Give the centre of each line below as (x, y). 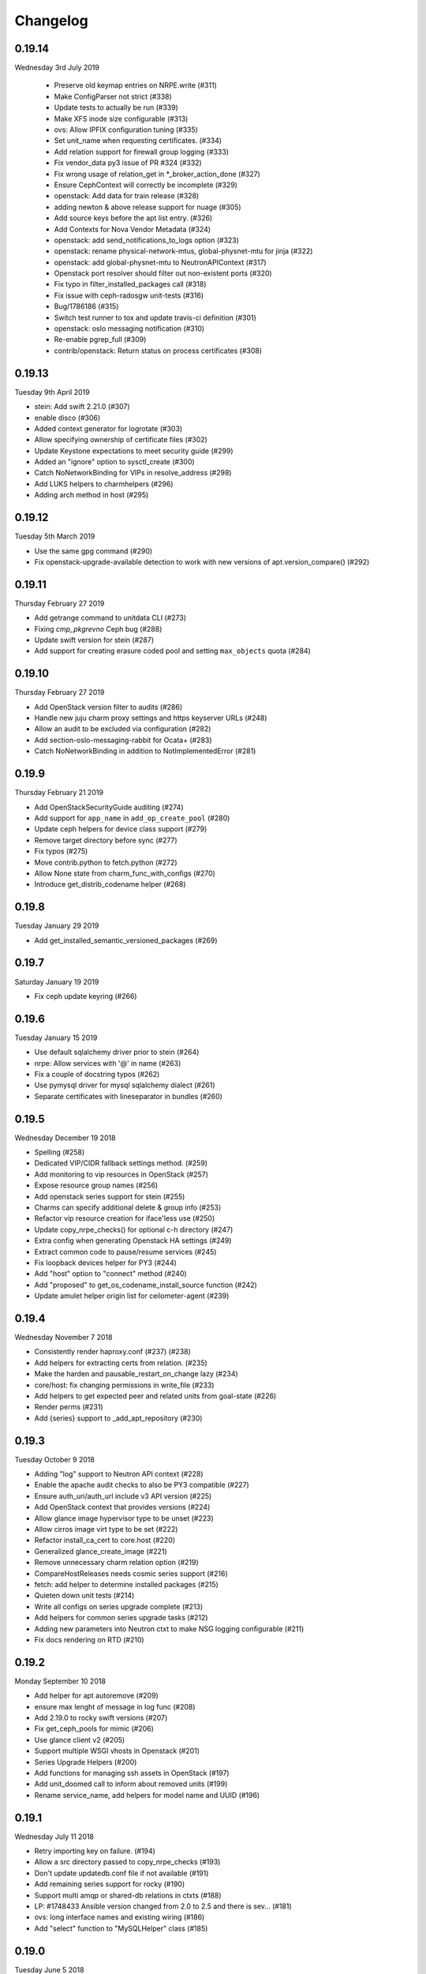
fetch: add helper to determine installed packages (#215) (126, 1584)
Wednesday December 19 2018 (65, 1138)
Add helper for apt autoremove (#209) (97, 1696)
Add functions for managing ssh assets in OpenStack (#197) (132, 1773)
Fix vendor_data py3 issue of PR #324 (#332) (128, 163)
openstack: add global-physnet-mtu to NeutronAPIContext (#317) (161, 262)
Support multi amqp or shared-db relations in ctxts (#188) (128, 1895)
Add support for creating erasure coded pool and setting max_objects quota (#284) (172, 651)
